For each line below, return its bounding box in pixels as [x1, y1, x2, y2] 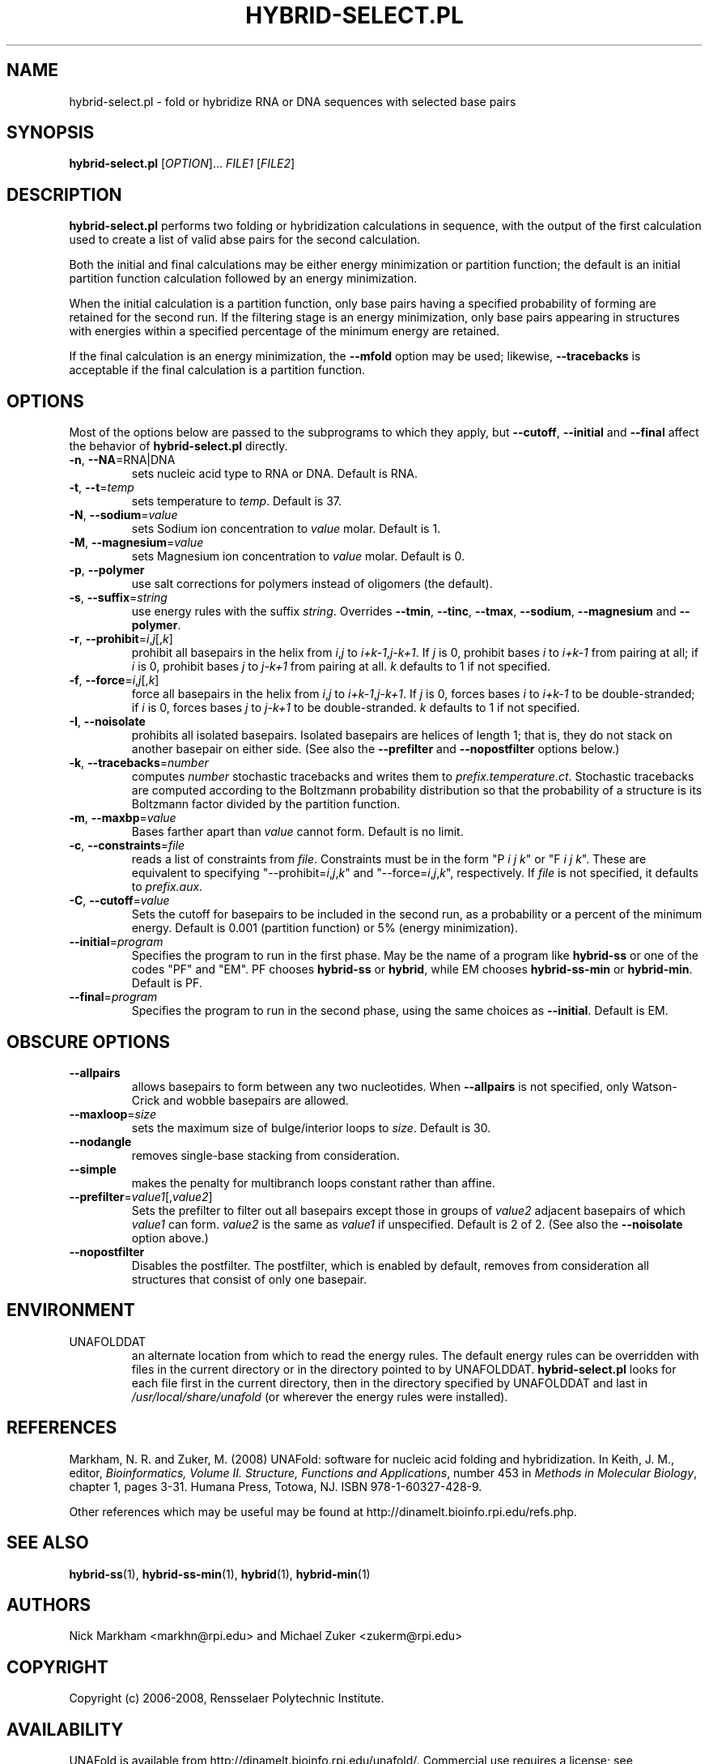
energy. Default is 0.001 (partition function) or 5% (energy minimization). [131, 921, 518, 935]
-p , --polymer [69, 563, 145, 577]
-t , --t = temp [69, 480, 134, 495]
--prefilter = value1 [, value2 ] [69, 1189, 213, 1204]
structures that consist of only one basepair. [131, 1272, 367, 1286]
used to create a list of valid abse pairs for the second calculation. [69, 232, 421, 247]
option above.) [131, 1230, 209, 1245]
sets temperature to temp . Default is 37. [131, 494, 342, 509]
